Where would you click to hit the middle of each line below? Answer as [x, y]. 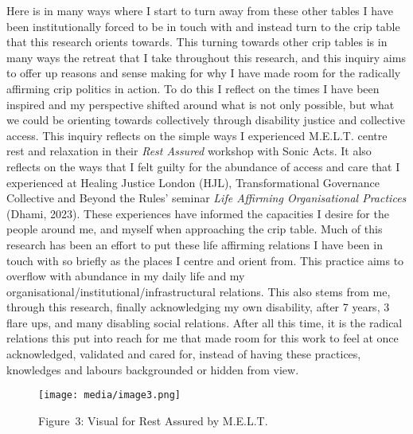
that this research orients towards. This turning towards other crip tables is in [197, 42]
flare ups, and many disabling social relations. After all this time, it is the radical [205, 322]
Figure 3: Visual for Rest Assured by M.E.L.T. [153, 420]
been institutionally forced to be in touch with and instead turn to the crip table [203, 26]
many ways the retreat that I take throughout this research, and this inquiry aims [206, 57]
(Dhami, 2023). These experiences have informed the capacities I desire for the [198, 213]
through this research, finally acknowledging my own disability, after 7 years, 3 [198, 307]
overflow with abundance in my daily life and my [126, 276]
